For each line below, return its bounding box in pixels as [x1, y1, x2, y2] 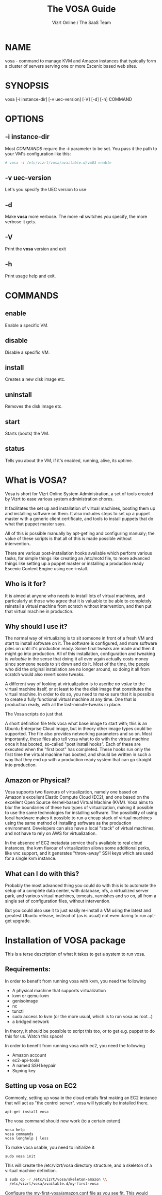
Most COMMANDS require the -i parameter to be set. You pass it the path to [5, 145, 158, 152]
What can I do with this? [5, 869, 79, 878]
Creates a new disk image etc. [5, 376, 65, 382]
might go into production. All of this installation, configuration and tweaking [5, 651, 155, 656]
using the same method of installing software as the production [5, 820, 132, 826]
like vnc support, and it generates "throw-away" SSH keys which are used [5, 850, 153, 856]
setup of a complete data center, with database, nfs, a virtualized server [5, 888, 149, 893]
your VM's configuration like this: [5, 151, 71, 156]
